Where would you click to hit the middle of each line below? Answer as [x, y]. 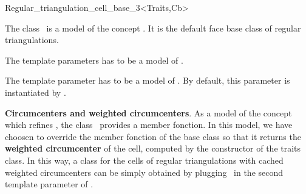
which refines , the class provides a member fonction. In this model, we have [149, 125]
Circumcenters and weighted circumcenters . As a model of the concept [148, 112]
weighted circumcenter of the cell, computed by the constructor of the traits [153, 148]
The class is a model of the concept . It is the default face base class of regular [153, 28]
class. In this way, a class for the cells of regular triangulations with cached [144, 160]
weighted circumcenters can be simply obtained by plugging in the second [144, 172]
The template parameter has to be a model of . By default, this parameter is [148, 80]
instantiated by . [36, 92]
